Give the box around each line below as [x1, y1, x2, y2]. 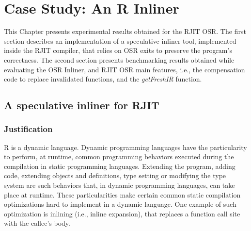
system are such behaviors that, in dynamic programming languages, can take [4, 180, 235, 190]
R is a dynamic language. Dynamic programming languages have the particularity [4, 142, 247, 152]
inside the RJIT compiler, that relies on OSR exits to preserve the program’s [4, 45, 232, 55]
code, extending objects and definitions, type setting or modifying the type [4, 170, 226, 181]
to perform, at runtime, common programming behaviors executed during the [4, 151, 234, 162]
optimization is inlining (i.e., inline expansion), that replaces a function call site [4, 208, 240, 218]
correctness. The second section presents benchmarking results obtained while [4, 54, 235, 65]
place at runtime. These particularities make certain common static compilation [4, 189, 241, 199]
